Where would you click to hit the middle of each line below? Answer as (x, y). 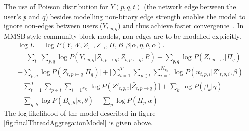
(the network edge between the (190, 6)
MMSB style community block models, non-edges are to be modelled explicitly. (123, 35)
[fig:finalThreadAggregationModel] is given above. (78, 122)
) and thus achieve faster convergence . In (180, 26)
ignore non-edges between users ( (53, 26)
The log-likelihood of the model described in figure (80, 113)
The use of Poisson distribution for (56, 6)
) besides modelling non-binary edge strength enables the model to (145, 16)
